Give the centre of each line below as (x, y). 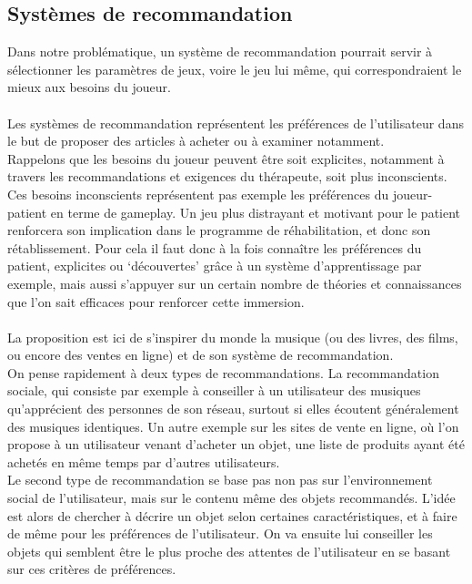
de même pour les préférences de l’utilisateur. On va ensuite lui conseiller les (220, 533)
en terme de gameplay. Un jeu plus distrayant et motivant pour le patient (256, 212)
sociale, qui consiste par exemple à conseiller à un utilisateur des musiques (214, 390)
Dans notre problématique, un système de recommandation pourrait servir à (220, 51)
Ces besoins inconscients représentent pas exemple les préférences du (198, 194)
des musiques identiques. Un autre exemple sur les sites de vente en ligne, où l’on (233, 426)
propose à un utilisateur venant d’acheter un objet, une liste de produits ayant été (236, 444)
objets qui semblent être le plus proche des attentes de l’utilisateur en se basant (229, 551)
